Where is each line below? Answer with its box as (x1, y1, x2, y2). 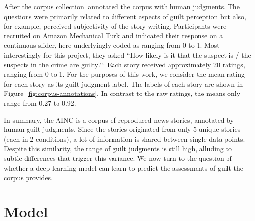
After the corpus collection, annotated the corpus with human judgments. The (4, 1, 240, 11)
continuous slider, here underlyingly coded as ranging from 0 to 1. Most (4, 40, 220, 50)
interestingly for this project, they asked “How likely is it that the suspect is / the (4, 49, 251, 60)
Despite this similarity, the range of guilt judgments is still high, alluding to (4, 143, 232, 154)
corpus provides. (4, 172, 53, 183)
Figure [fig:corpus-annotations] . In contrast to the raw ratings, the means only (4, 88, 241, 98)
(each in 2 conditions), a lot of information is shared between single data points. (4, 133, 245, 144)
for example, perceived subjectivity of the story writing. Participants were (4, 21, 227, 31)
